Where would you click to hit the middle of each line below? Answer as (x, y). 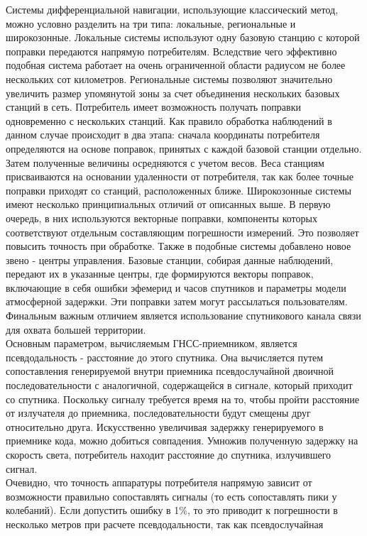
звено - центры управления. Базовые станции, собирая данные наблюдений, (170, 259)
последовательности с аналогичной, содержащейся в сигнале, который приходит (179, 385)
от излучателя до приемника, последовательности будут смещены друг (158, 413)
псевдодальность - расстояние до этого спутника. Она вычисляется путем (165, 357)
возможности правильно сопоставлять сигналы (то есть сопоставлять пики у (171, 496)
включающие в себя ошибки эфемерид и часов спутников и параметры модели (176, 287)
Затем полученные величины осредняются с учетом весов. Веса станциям (165, 162)
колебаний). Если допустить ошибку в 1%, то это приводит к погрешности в (172, 510)
